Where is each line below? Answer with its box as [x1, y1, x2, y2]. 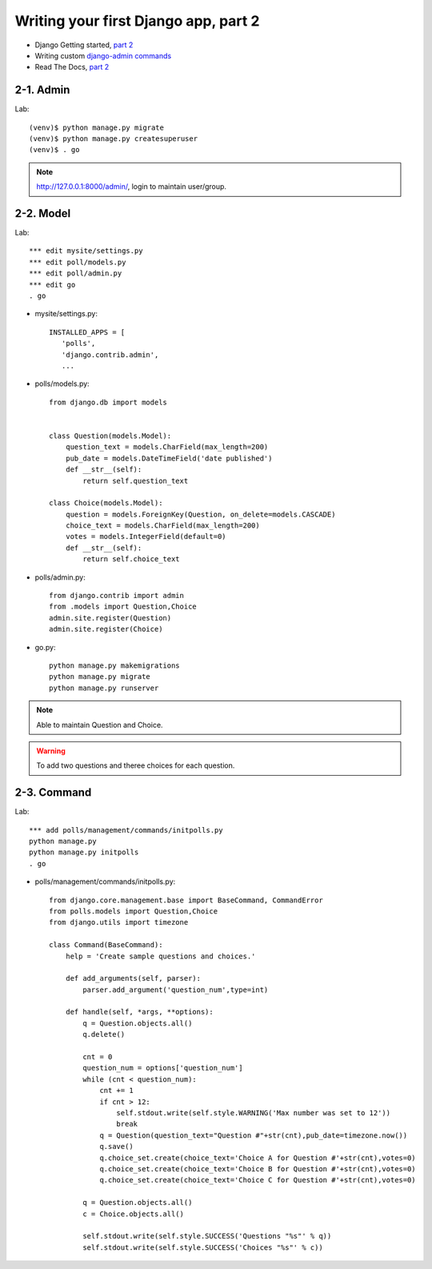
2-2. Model [14, 207, 71, 220]
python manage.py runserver [49, 683, 159, 693]
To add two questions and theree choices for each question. [36, 761, 235, 770]
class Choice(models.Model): [49, 499, 163, 508]
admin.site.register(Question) [49, 613, 172, 622]
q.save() [99, 1142, 134, 1151]
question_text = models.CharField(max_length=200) [65, 443, 269, 452]
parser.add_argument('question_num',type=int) [82, 985, 269, 994]
